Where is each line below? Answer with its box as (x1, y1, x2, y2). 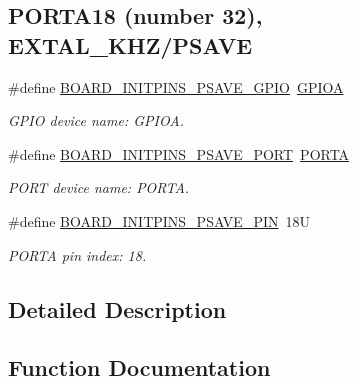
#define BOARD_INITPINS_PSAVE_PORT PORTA (8, 143, 350, 164)
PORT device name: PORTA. (8, 177, 190, 198)
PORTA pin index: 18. (8, 244, 147, 265)
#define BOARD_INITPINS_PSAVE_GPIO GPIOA (8, 76, 344, 97)
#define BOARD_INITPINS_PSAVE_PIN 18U (8, 210, 310, 231)
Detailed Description (8, 293, 227, 324)
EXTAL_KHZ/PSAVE (8, 29, 253, 60)
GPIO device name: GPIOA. (8, 110, 185, 131)
